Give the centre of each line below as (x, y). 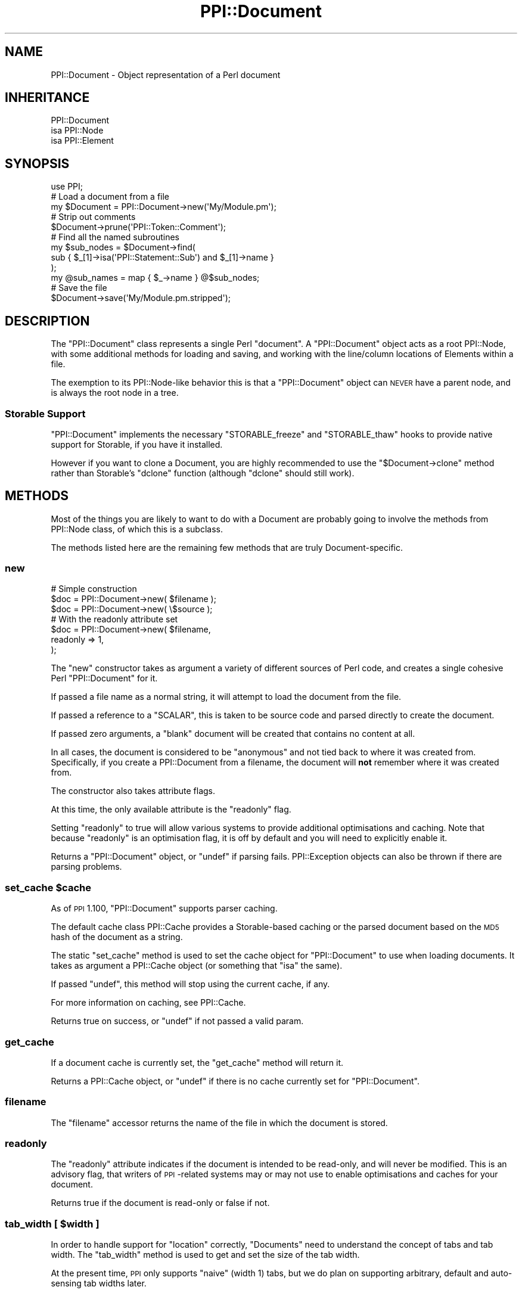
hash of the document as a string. (117, 937)
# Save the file (79, 288)
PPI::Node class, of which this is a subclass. (137, 529)
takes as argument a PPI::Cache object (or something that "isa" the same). (197, 966)
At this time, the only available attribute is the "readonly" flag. (171, 810)
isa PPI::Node (77, 131)
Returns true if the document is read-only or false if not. (160, 1203)
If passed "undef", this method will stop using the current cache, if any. (190, 984)
